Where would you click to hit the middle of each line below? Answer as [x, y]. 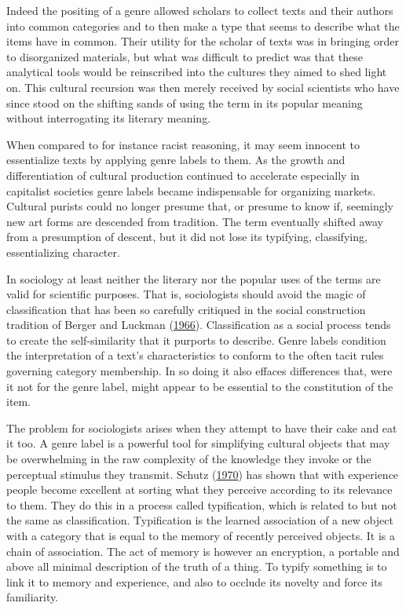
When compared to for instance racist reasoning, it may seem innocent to [183, 144]
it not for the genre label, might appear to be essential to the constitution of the [200, 386]
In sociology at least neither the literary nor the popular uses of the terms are [194, 278]
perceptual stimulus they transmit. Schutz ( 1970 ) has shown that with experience [203, 474]
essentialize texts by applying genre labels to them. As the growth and [176, 160]
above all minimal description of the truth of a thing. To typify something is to [197, 566]
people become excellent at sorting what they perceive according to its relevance [199, 489]
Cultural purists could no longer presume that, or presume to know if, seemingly [200, 206]
